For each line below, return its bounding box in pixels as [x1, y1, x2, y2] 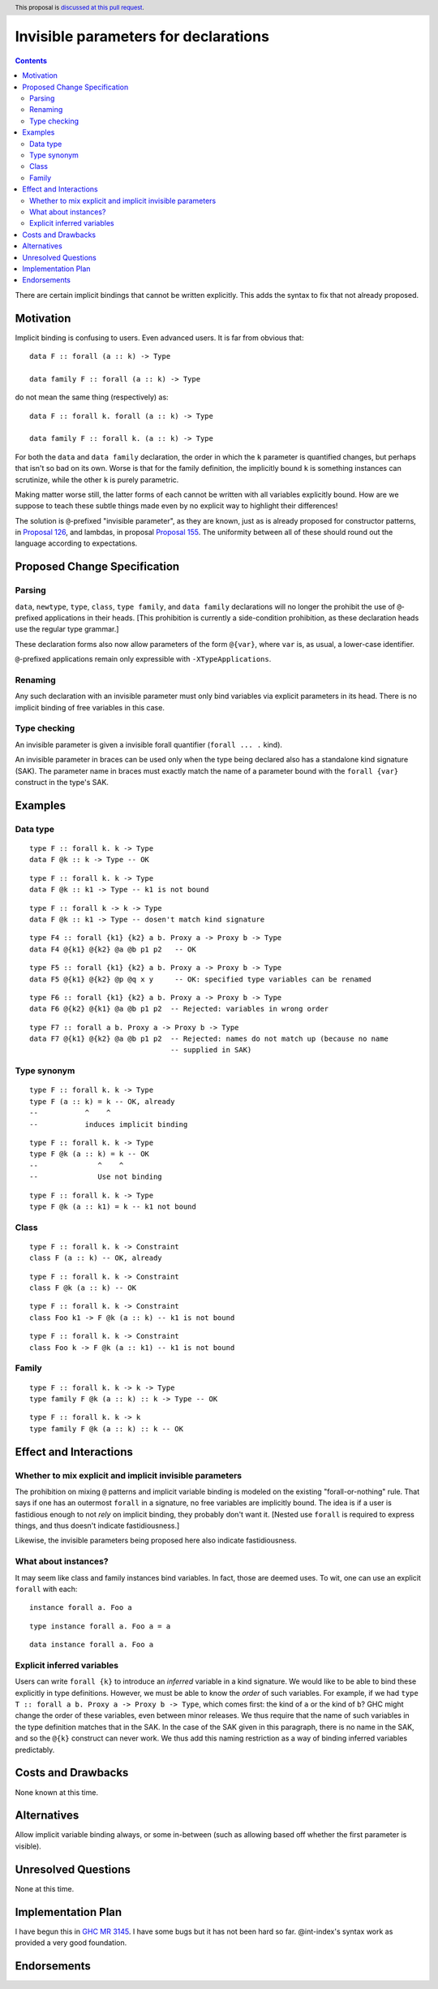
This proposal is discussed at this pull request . [15, 3, 145, 11]
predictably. [15, 1745, 55, 1754]
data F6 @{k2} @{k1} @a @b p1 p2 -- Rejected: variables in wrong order [29, 1004, 329, 1014]
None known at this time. [15, 1787, 99, 1797]
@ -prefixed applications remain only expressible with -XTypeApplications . [15, 654, 272, 664]
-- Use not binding [29, 1172, 162, 1181]
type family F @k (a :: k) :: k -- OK [29, 1424, 184, 1433]
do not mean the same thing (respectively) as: [15, 392, 170, 402]
